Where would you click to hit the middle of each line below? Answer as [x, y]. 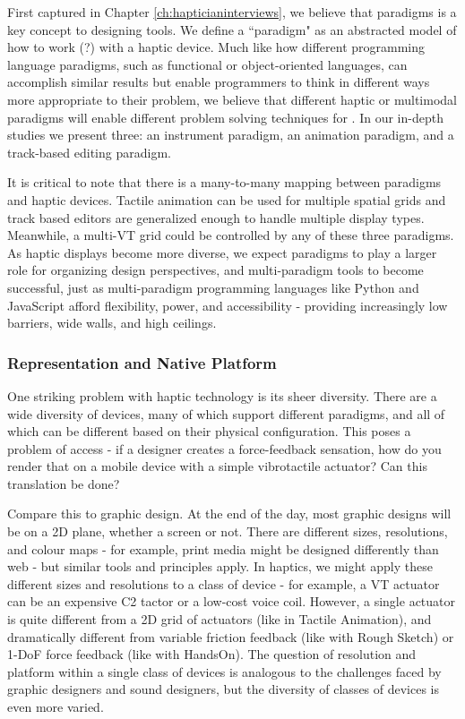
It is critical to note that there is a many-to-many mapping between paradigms [224, 182]
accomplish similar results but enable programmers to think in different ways [219, 82]
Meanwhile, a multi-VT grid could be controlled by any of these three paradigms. [231, 235]
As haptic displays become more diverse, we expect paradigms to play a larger [222, 252]
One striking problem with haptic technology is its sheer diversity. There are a [222, 395]
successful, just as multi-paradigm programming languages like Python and [213, 287]
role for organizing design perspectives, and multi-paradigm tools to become [215, 270]
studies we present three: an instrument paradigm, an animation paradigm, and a [231, 135]
